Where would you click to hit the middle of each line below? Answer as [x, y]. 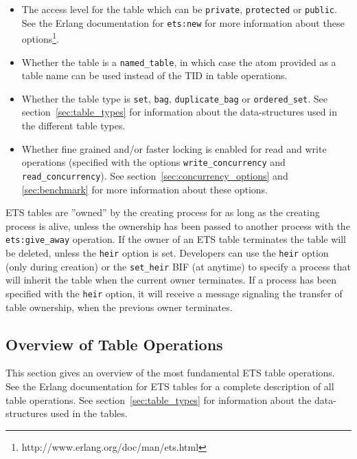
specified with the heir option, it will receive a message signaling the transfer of [174, 293]
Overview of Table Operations [114, 344]
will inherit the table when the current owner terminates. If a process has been [171, 280]
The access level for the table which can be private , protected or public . [179, 9]
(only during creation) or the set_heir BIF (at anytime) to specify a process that [178, 266]
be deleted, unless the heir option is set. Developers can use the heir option [167, 253]
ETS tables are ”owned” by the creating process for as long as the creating [163, 212]
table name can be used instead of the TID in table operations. [154, 75]
